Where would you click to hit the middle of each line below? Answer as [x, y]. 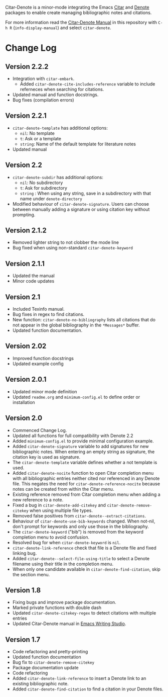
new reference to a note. [38, 499]
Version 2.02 [26, 346]
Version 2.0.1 [26, 379]
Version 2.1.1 [25, 264]
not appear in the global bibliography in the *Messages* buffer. [76, 325]
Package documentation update [45, 668]
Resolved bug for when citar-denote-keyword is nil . [66, 542]
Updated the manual [34, 276]
